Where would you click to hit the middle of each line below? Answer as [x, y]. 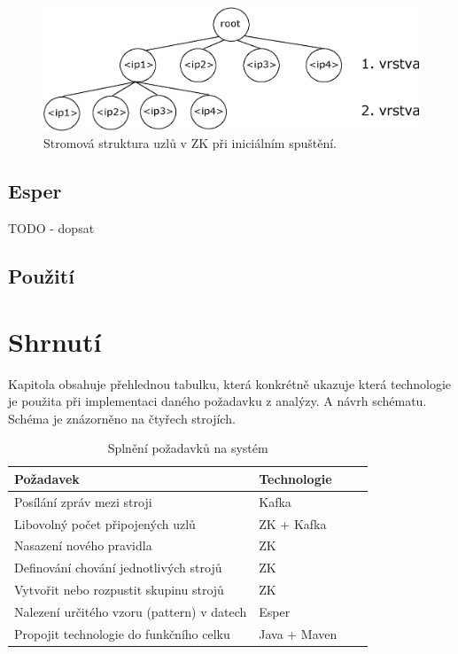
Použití [41, 276]
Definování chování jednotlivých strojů [118, 568]
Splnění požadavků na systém [188, 448]
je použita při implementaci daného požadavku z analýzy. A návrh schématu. [217, 401]
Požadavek [47, 478]
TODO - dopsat [51, 228]
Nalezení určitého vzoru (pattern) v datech [131, 611]
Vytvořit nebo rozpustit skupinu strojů [119, 590]
